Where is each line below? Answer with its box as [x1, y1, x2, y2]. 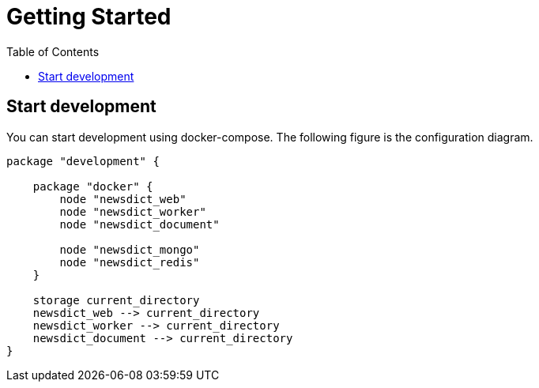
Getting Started [6, 3, 171, 30]
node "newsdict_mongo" [59, 243, 200, 256]
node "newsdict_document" [59, 217, 220, 231]
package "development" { [6, 154, 160, 168]
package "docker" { [32, 179, 153, 193]
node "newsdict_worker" [59, 205, 206, 218]
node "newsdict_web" [59, 192, 187, 205]
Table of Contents [6, 44, 100, 58]
